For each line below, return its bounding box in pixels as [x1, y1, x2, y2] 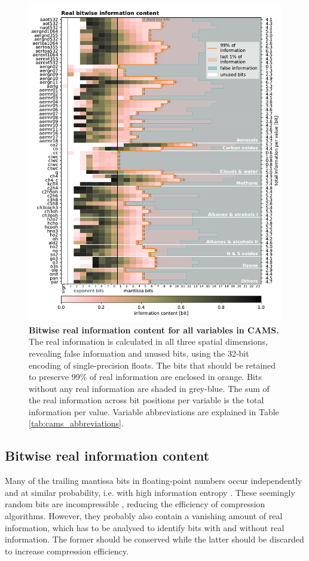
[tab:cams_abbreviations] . [29, 417, 124, 430]
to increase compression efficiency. [5, 544, 129, 557]
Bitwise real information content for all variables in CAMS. [29, 323, 279, 336]
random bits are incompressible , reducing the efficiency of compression [5, 498, 265, 510]
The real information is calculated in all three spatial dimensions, [29, 335, 268, 348]
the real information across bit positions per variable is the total [29, 394, 264, 406]
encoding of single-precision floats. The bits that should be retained [29, 358, 276, 371]
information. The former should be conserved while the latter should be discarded [5, 533, 304, 545]
